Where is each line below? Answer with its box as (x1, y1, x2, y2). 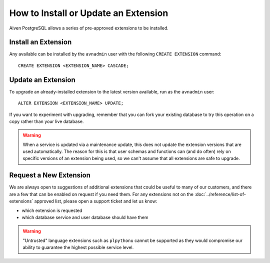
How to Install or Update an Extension (9, 7, 168, 18)
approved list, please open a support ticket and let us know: (34, 198, 157, 204)
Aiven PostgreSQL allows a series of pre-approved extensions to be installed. (9, 25, 168, 31)
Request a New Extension (9, 171, 91, 179)
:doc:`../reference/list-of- (194, 191, 246, 197)
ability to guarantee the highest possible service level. (22, 244, 134, 250)
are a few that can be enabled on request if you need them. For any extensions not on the (9, 191, 193, 197)
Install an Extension (9, 38, 72, 46)
